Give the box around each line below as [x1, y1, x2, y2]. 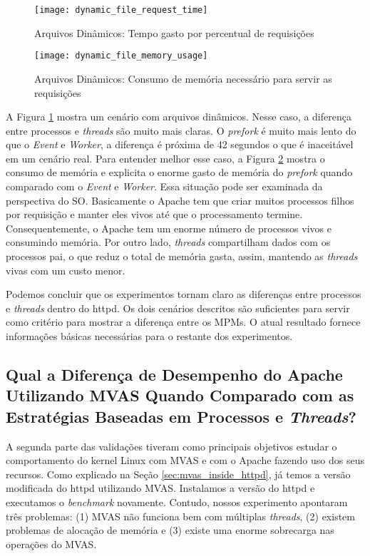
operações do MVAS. [6, 536, 97, 551]
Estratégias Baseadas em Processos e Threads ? [6, 405, 356, 427]
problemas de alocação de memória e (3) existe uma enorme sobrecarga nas [6, 522, 334, 537]
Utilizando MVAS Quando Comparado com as [6, 384, 354, 406]
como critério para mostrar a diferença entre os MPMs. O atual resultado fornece [6, 314, 361, 329]
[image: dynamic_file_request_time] [34, 5, 208, 15]
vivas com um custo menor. [6, 262, 125, 277]
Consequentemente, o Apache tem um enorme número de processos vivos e [6, 220, 332, 235]
